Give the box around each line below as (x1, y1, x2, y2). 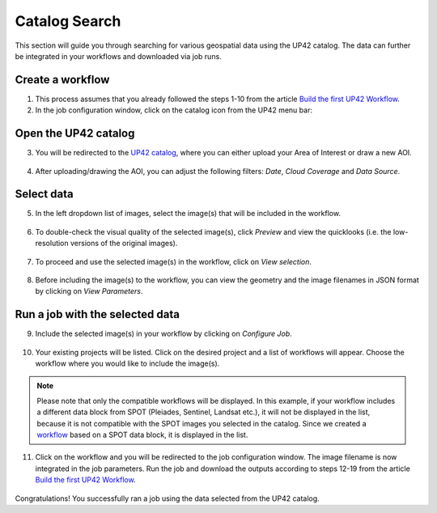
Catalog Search (15, 12, 121, 30)
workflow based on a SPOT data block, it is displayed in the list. (36, 430, 248, 440)
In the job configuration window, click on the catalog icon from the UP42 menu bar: (35, 105, 313, 115)
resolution (35, 239, 69, 248)
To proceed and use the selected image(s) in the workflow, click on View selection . (35, 256, 312, 266)
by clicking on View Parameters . (35, 286, 143, 296)
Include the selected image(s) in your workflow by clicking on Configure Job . (35, 329, 293, 339)
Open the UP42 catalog (15, 126, 135, 141)
